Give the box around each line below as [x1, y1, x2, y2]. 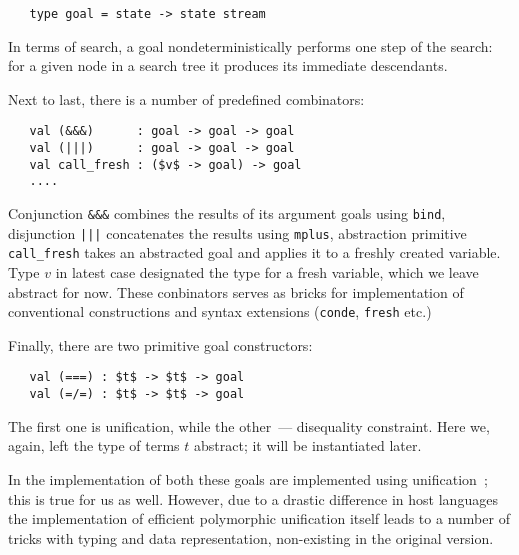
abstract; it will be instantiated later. [194, 435, 422, 456]
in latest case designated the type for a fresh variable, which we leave [55, 262, 479, 283]
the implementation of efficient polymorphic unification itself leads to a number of [8, 508, 510, 529]
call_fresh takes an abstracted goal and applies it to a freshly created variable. [8, 242, 501, 263]
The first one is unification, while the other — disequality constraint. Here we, [8, 415, 490, 436]
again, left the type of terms [8, 435, 180, 456]
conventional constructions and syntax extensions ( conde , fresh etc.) [8, 301, 432, 322]
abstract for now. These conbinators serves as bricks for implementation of [8, 281, 464, 302]
